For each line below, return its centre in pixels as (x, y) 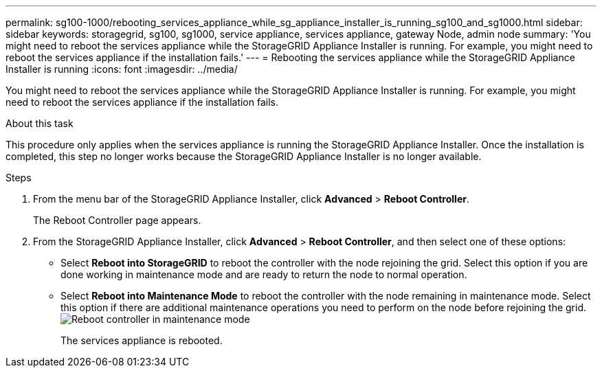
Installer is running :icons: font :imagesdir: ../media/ (122, 69)
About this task (40, 123)
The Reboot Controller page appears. (117, 220)
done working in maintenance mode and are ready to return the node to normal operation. (264, 274)
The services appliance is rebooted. (142, 340)
